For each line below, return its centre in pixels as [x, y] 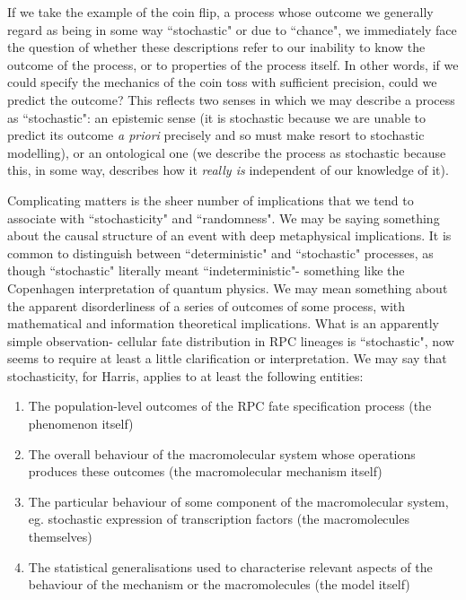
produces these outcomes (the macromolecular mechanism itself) [205, 471]
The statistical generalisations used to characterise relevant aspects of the [230, 566]
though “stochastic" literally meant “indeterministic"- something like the [206, 270]
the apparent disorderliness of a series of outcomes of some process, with [207, 305]
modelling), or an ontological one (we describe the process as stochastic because [227, 152]
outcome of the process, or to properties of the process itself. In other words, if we [233, 64]
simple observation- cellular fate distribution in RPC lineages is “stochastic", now [231, 340]
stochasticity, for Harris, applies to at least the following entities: [185, 375]
